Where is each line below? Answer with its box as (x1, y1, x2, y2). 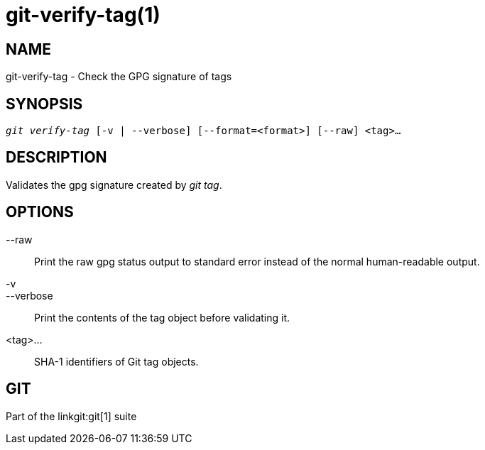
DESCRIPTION (6, 148, 107, 167)
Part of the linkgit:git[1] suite (6, 410, 137, 422)
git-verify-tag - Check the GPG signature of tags (6, 70, 232, 83)
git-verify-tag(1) (6, 3, 160, 27)
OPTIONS (6, 203, 74, 221)
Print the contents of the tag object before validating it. (34, 311, 290, 324)
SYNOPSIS (6, 94, 83, 113)
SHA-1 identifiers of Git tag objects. (34, 355, 199, 368)
